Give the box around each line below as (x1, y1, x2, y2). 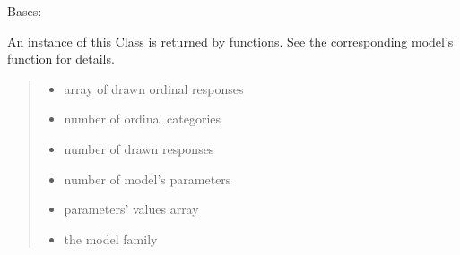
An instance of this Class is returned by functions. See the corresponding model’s (7, 31, 454, 50)
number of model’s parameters (64, 169, 231, 188)
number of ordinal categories (64, 109, 221, 128)
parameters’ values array (64, 200, 199, 218)
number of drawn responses (64, 139, 214, 157)
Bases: (7, 2, 42, 20)
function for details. (7, 49, 115, 68)
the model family (64, 229, 158, 248)
